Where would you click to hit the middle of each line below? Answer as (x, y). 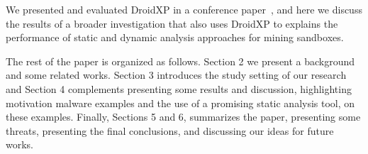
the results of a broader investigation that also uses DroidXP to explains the (172, 23)
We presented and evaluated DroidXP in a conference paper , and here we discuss (184, 9)
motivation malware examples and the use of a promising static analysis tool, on (180, 103)
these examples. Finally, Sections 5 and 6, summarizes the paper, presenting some (183, 117)
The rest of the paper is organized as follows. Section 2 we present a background (180, 61)
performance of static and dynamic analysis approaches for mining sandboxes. (175, 37)
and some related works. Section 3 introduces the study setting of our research (176, 75)
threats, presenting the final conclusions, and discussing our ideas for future (170, 130)
